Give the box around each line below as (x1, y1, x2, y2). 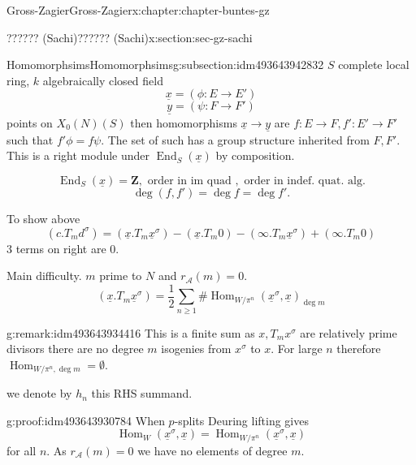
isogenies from (161, 340, 232, 357)
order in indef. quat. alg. (244, 175, 366, 187)
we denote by (6, 385, 72, 402)
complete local (338, 56, 409, 73)
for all (6, 441, 37, 459)
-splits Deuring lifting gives (174, 411, 309, 428)
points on (6, 114, 53, 131)
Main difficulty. (6, 267, 82, 284)
